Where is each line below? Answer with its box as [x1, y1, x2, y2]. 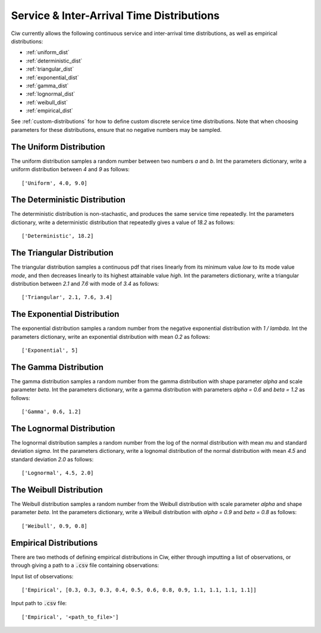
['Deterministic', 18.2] [21, 232, 94, 240]
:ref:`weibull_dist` [26, 99, 68, 106]
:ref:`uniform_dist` [26, 49, 70, 56]
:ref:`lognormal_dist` [26, 90, 75, 97]
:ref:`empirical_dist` [26, 107, 74, 114]
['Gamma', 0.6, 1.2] [21, 408, 81, 415]
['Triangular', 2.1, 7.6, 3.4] [21, 294, 113, 301]
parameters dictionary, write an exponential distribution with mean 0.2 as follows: [11, 333, 210, 340]
